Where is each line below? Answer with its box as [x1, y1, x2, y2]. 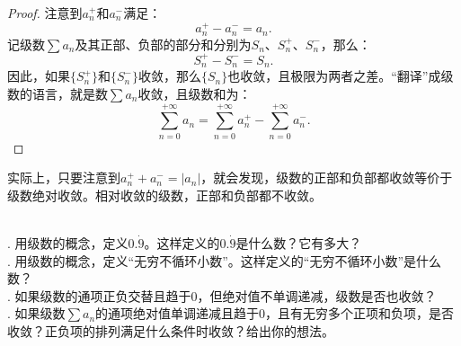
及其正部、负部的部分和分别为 [75, 34, 252, 53]
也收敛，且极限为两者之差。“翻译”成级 [227, 67, 454, 85]
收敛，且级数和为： [137, 84, 252, 102]
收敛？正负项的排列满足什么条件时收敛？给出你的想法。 [7, 322, 334, 341]
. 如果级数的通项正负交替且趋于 [7, 286, 191, 305]
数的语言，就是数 [7, 84, 108, 102]
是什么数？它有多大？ [235, 234, 362, 253]
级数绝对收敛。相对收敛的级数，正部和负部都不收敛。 [7, 185, 322, 204]
